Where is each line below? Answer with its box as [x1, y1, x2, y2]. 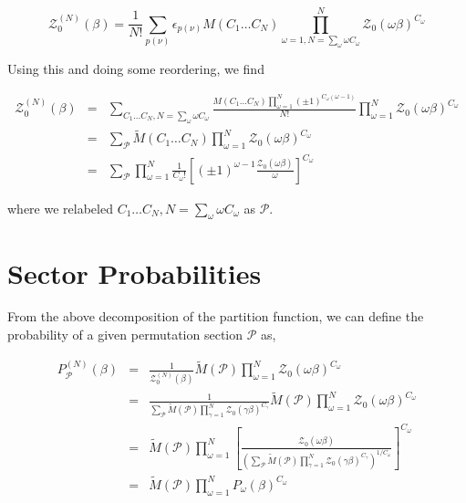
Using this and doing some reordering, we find [7, 59, 264, 79]
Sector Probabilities [7, 254, 262, 291]
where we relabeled [7, 198, 113, 217]
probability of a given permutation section [7, 325, 243, 344]
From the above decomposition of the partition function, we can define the [7, 307, 424, 326]
